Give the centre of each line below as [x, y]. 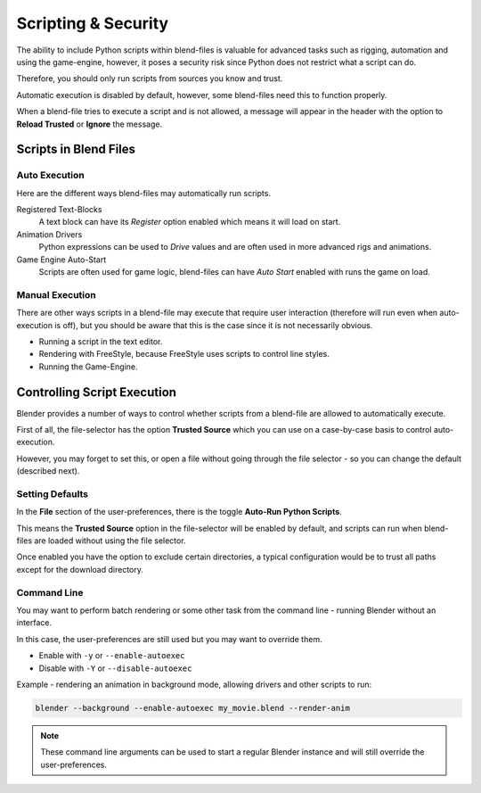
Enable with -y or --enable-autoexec [112, 656]
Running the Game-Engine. [88, 367]
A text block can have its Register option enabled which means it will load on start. [190, 222]
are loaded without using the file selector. [110, 541]
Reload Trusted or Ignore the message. [90, 124]
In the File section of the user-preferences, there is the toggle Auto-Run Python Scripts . [179, 512]
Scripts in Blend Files [76, 149]
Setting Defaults [53, 493]
